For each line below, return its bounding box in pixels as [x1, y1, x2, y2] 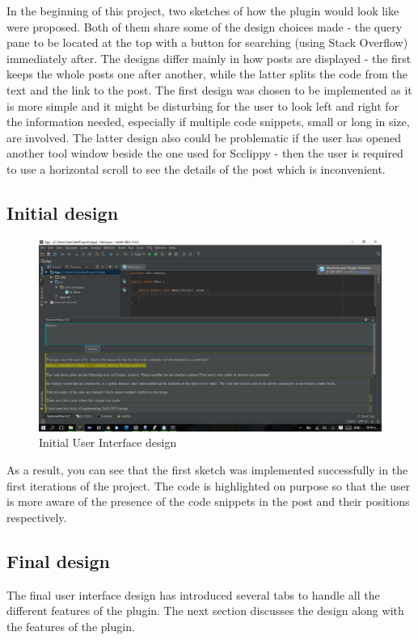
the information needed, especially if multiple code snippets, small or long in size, [6, 113, 410, 130]
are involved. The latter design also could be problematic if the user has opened [6, 128, 402, 145]
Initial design [6, 200, 119, 225]
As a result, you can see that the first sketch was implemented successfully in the [6, 461, 408, 478]
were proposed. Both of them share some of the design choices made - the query [6, 18, 403, 35]
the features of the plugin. [6, 617, 135, 634]
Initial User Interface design [39, 434, 177, 451]
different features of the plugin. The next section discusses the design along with [6, 602, 404, 619]
